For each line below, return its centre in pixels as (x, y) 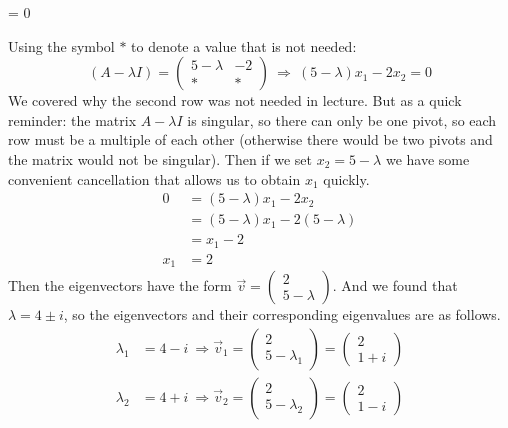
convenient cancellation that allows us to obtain (154, 178)
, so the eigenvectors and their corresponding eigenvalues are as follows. (282, 314)
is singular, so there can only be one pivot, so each (342, 119)
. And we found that (395, 285)
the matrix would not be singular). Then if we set (160, 158)
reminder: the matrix (72, 119)
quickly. (346, 178)
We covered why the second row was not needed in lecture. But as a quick (235, 100)
